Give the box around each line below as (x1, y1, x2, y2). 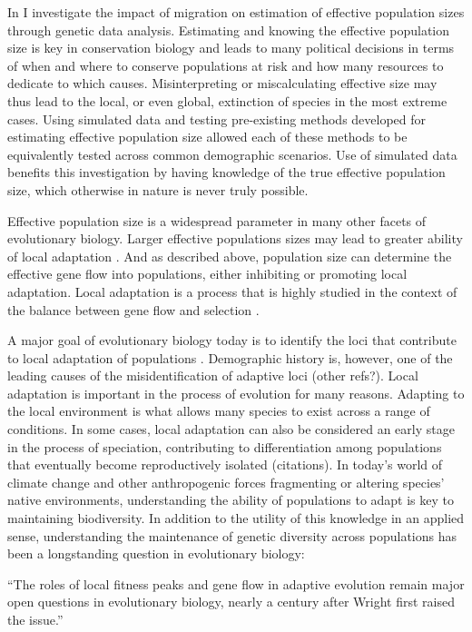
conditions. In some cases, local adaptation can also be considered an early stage (7, 420, 455, 439)
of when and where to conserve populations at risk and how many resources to (7, 55, 444, 74)
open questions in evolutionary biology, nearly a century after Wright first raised (7, 592, 455, 611)
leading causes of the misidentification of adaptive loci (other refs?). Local (7, 366, 418, 385)
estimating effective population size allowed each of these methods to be (7, 127, 408, 146)
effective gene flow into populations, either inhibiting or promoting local (7, 264, 408, 283)
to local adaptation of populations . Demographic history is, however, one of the (7, 348, 453, 367)
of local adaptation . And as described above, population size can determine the (7, 246, 452, 265)
